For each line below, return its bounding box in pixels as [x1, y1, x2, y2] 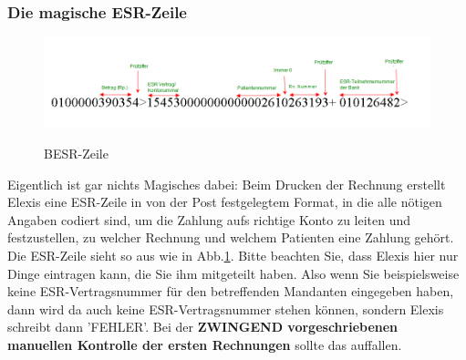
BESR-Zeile [44, 144, 109, 163]
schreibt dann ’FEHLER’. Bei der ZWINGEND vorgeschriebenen [7, 317, 399, 336]
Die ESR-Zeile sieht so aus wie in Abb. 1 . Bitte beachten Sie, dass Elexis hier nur [7, 246, 459, 265]
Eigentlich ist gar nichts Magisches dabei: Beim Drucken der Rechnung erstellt [7, 174, 446, 193]
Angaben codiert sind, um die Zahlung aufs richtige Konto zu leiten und [7, 210, 411, 229]
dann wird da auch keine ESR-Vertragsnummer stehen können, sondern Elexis [7, 299, 444, 318]
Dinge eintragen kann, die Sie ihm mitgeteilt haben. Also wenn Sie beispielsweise [7, 263, 460, 283]
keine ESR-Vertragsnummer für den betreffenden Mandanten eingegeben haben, [7, 282, 454, 301]
